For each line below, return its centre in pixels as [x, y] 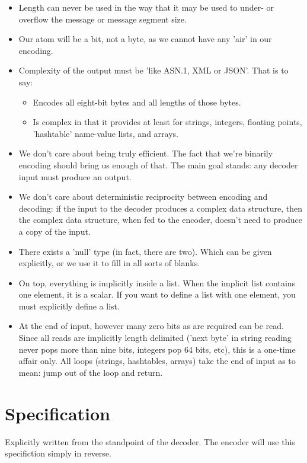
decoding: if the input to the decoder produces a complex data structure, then [161, 208]
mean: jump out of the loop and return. [91, 372]
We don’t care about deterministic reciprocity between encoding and [143, 197]
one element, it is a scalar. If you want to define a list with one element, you [157, 294]
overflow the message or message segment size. [103, 19]
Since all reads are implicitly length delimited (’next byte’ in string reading [155, 338]
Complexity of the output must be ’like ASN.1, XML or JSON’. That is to [153, 70]
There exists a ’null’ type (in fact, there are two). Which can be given [145, 251]
